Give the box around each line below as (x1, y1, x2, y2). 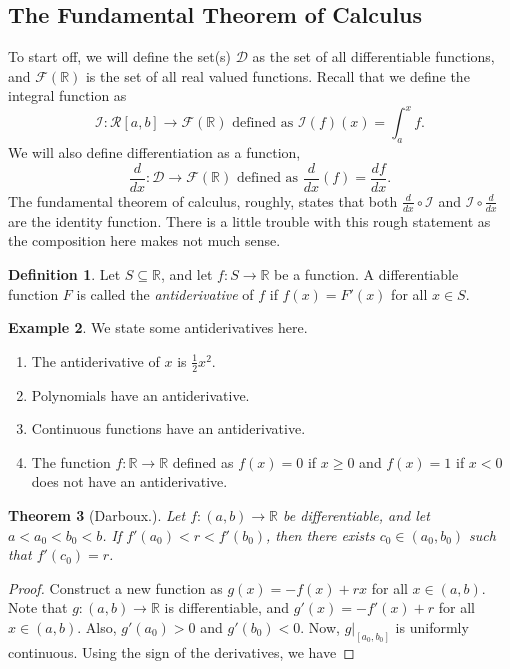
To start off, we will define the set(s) (8, 46, 232, 67)
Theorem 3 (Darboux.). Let (8, 504, 186, 525)
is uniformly (395, 616, 469, 637)
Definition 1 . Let (8, 263, 121, 284)
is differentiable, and (164, 597, 290, 618)
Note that (8, 597, 68, 618)
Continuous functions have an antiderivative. (31, 418, 306, 439)
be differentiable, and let (283, 504, 430, 525)
